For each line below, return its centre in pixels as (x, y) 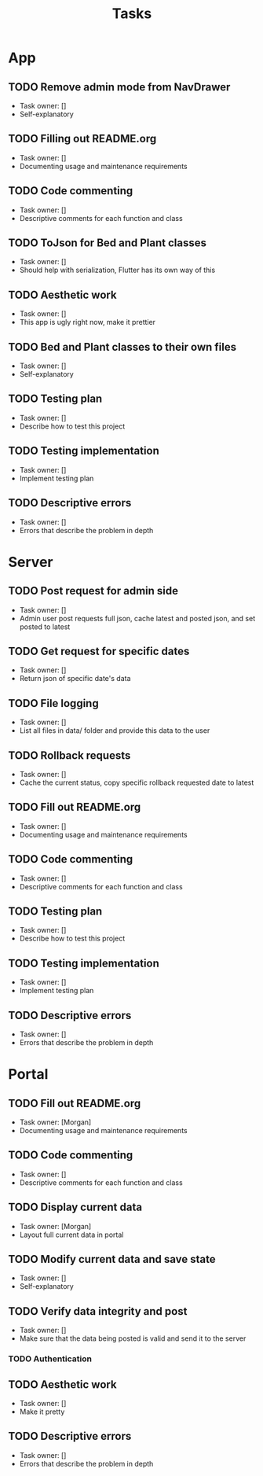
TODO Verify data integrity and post (98, 1311)
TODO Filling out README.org (82, 139)
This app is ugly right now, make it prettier (87, 322)
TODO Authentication (50, 1359)
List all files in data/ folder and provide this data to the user (115, 731)
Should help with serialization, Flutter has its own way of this (117, 270)
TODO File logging (54, 703)
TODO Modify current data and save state (112, 1259)
